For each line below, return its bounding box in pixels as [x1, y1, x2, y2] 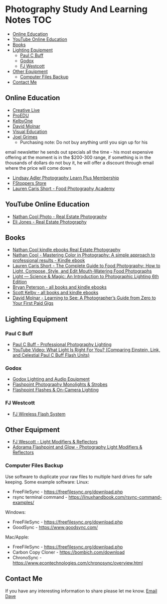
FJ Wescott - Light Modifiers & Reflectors [12, 439, 98, 445]
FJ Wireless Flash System [12, 411, 66, 417]
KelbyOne [12, 117, 33, 124]
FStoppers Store [12, 180, 47, 186]
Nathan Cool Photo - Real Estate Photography [12, 213, 107, 220]
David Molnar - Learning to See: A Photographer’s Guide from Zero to [12, 295, 156, 301]
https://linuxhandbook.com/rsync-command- [68, 494, 162, 500]
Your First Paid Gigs [12, 300, 54, 306]
